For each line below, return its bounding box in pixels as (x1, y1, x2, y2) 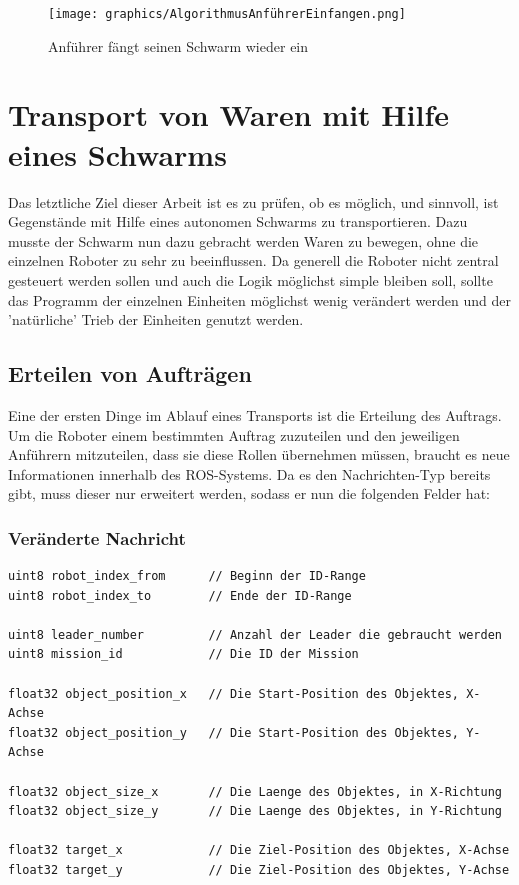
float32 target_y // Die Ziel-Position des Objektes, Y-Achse (8, 863, 510, 878)
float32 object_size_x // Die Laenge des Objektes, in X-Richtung (8, 784, 502, 799)
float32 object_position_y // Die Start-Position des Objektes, (8, 725, 460, 740)
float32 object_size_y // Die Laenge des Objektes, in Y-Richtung (8, 804, 502, 819)
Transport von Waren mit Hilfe (8, 94, 450, 135)
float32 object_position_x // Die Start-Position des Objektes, (8, 686, 460, 701)
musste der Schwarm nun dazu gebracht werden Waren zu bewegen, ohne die (8, 230, 479, 251)
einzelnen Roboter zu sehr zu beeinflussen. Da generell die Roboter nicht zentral (8, 250, 499, 271)
